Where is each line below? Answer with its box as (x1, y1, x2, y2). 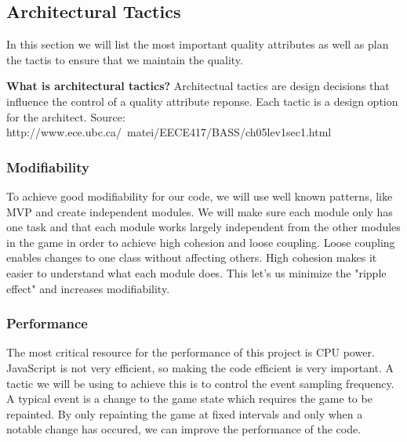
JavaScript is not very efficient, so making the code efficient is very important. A (6, 359, 394, 375)
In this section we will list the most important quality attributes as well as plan (6, 36, 389, 53)
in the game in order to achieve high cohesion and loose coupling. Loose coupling (6, 234, 395, 250)
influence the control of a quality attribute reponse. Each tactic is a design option (6, 92, 398, 109)
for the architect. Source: (6, 108, 125, 125)
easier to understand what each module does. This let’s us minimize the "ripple (6, 264, 387, 281)
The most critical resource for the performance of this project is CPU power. (6, 344, 375, 360)
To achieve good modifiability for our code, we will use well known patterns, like (6, 187, 393, 204)
